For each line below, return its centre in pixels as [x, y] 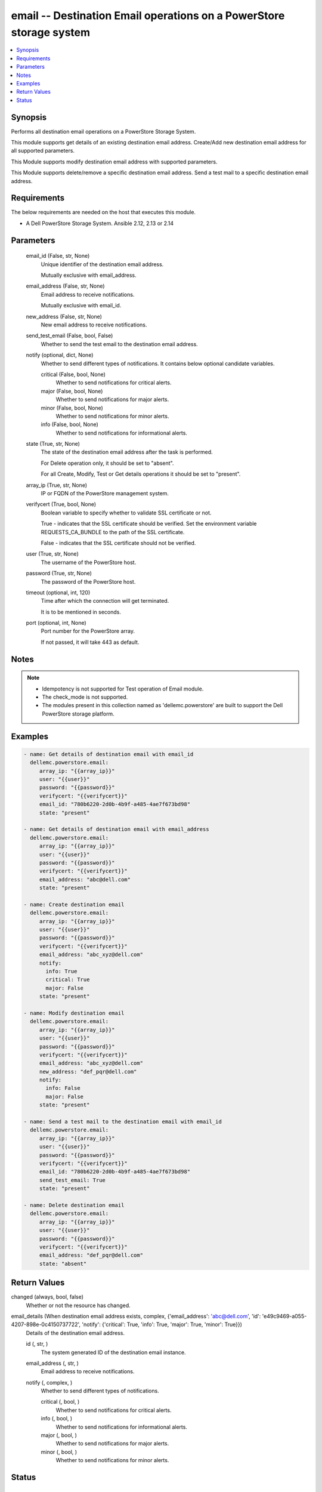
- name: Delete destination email [74, 1205]
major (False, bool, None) [72, 391]
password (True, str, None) [59, 574]
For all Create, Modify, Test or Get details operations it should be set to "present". [141, 474]
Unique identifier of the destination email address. [102, 264]
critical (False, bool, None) [73, 374]
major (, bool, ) [59, 1435]
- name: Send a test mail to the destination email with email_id [123, 1122]
